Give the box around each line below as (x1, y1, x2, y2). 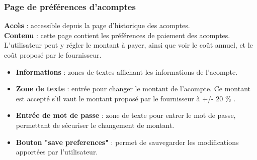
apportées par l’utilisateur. (16, 146, 98, 157)
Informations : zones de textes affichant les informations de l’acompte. (16, 66, 238, 77)
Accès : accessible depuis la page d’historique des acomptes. (4, 20, 190, 31)
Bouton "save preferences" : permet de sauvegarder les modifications (16, 136, 239, 147)
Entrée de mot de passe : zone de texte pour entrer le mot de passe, (16, 110, 236, 120)
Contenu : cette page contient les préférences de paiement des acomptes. (4, 30, 230, 40)
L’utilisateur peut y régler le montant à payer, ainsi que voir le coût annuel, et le (4, 40, 253, 50)
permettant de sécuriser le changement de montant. (16, 119, 175, 130)
